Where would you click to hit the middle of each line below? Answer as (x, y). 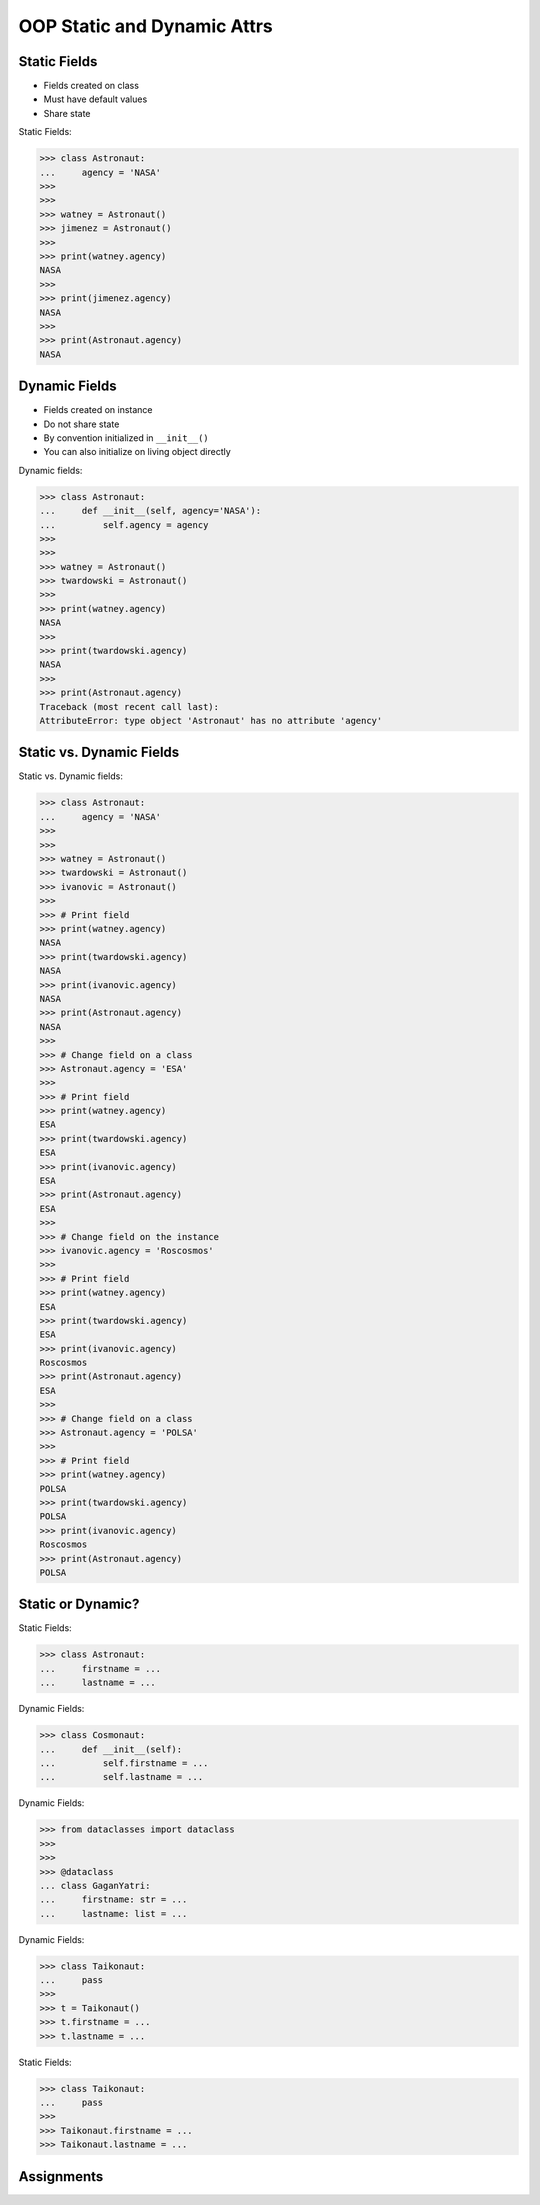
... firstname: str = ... (113, 1899)
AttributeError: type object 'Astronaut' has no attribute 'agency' (211, 720)
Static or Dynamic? (79, 1604)
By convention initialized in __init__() (126, 437)
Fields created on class (91, 86)
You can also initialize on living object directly (137, 452)
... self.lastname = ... (121, 1777)
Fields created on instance (98, 410)
